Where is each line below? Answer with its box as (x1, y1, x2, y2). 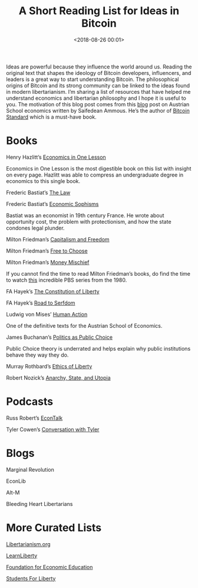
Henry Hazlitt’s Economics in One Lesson (6, 153, 106, 161)
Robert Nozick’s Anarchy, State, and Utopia (6, 374, 111, 381)
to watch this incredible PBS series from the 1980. (6, 276, 127, 283)
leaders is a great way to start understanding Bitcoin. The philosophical (6, 76, 179, 83)
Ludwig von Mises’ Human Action (6, 311, 88, 318)
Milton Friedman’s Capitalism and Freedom (6, 236, 110, 243)
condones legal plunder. (6, 224, 65, 231)
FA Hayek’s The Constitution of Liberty (6, 288, 100, 295)
